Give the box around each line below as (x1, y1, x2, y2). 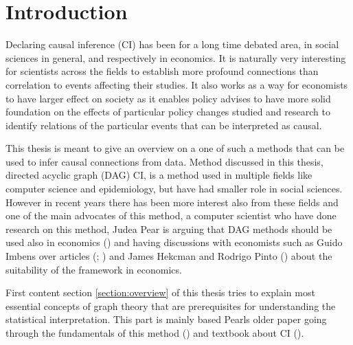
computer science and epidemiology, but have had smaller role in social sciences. (5, 181, 343, 196)
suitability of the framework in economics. (5, 262, 182, 276)
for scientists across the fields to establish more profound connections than (5, 64, 319, 78)
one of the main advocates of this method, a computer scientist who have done (5, 208, 337, 223)
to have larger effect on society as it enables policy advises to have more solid (5, 91, 331, 105)
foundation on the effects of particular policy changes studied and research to (5, 104, 330, 119)
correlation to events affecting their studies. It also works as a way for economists (5, 77, 348, 91)
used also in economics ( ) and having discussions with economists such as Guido (5, 235, 343, 249)
